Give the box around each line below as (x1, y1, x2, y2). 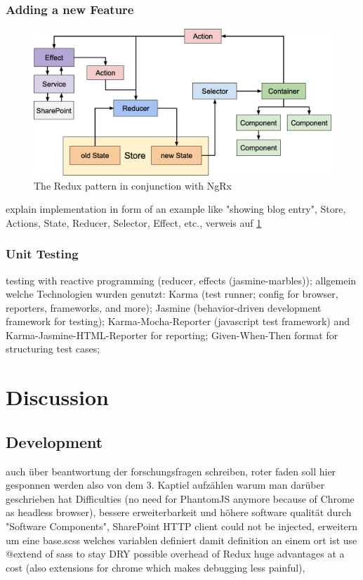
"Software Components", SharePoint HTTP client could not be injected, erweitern (6, 519, 358, 534)
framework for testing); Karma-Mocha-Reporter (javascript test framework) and (6, 314, 350, 329)
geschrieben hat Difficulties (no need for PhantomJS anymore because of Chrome (6, 491, 355, 506)
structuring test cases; (6, 341, 100, 356)
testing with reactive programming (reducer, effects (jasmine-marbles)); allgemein (6, 272, 357, 287)
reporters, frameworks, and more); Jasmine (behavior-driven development (6, 300, 322, 315)
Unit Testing (6, 245, 79, 263)
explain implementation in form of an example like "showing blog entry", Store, (6, 202, 346, 216)
